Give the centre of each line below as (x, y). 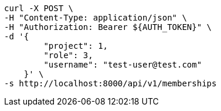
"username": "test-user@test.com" (123, 65)
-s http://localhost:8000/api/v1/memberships (110, 83)
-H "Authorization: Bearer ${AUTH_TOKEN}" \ (108, 27)
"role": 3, (68, 55)
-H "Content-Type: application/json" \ (96, 18)
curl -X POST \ (39, 8)
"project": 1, (76, 46)
